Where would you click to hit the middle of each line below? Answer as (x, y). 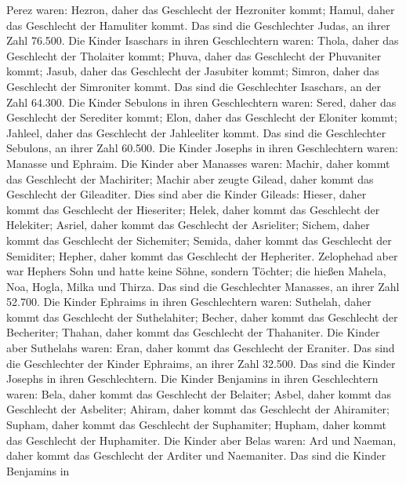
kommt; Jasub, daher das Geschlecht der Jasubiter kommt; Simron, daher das (193, 71)
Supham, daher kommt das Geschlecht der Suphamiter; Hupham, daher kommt (196, 425)
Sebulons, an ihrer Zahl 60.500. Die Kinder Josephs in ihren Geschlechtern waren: (202, 148)
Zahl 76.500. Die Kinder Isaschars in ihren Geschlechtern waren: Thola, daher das (203, 40)
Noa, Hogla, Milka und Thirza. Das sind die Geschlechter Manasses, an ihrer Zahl (203, 286)
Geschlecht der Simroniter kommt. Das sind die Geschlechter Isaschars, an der (194, 86)
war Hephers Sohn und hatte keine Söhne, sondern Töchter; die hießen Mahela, (196, 271)
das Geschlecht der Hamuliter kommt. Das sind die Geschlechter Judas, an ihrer (198, 25)
